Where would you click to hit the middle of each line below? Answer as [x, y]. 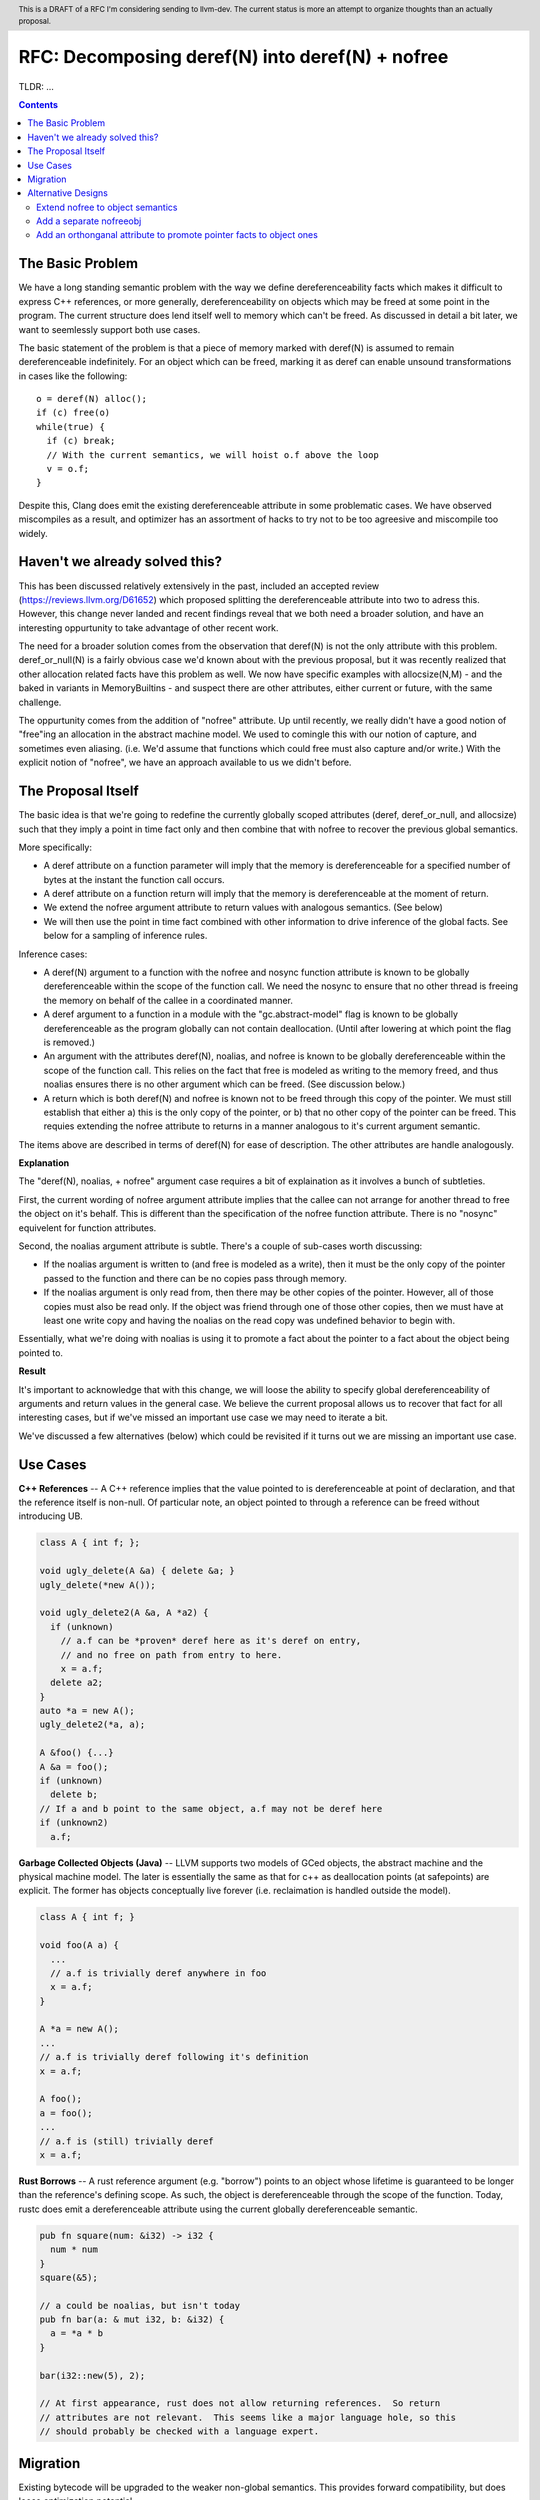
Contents [38, 104]
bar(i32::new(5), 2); [92, 2375]
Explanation [44, 1163]
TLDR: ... [36, 86]
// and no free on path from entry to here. [171, 1654]
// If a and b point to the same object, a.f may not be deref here [211, 1808]
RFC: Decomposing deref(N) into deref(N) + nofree [233, 56]
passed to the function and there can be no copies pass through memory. [195, 1278]
